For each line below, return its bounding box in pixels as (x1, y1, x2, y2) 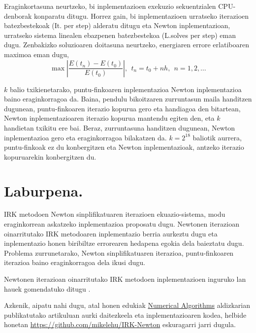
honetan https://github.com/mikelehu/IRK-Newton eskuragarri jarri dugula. (4, 319, 236, 330)
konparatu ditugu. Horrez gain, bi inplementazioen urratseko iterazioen (34, 10, 249, 21)
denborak (4, 10, 32, 21)
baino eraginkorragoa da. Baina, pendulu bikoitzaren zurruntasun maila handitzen (4, 94, 252, 104)
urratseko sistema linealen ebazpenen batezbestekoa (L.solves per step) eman (4, 30, 236, 40)
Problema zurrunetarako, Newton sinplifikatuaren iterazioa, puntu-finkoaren (4, 247, 234, 258)
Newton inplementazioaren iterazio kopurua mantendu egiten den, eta (4, 113, 215, 123)
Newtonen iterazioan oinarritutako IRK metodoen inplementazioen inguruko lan (4, 274, 246, 284)
